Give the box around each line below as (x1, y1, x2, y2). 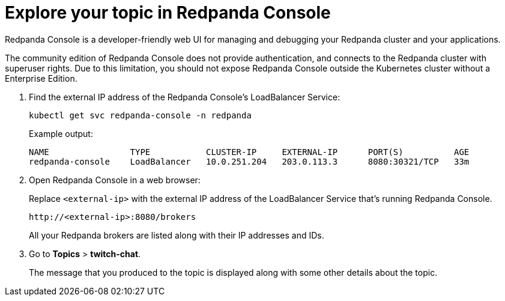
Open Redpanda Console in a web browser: (29, 174, 201, 185)
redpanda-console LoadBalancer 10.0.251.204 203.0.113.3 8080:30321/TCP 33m (29, 156, 470, 166)
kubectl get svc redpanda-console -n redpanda (29, 110, 252, 120)
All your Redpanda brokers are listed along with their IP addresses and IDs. (29, 230, 324, 240)
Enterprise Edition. (5, 73, 77, 84)
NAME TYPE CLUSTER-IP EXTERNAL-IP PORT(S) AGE (29, 147, 470, 157)
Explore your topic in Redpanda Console (5, 2, 331, 23)
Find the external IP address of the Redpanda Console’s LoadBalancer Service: (29, 91, 340, 102)
